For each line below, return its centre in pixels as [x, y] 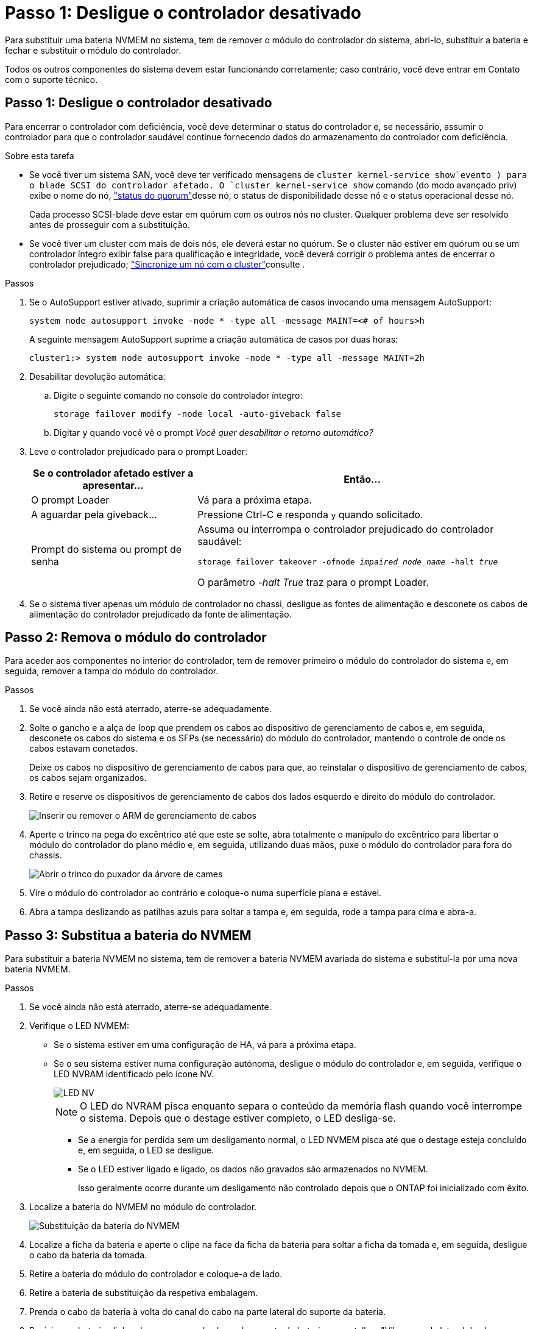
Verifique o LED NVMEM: [79, 1026]
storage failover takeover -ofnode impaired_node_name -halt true [348, 561]
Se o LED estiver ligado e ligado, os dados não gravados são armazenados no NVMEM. [253, 1169]
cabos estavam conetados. [83, 749]
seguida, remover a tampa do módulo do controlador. [112, 671]
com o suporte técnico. [51, 79]
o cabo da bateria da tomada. [88, 1255]
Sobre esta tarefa [40, 155]
